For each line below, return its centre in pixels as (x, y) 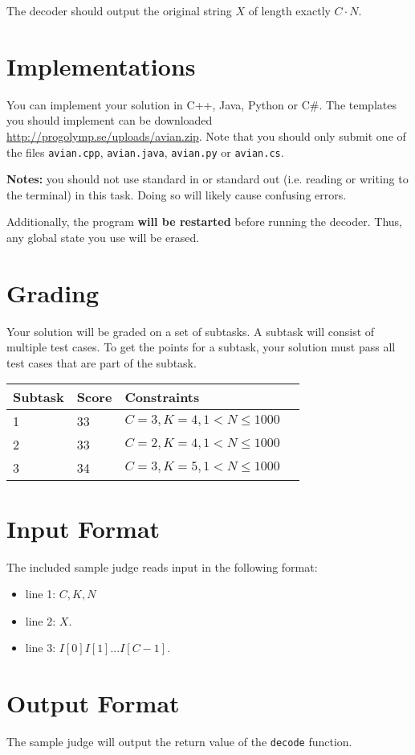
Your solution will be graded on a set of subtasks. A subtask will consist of (191, 331)
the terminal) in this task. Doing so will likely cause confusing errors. (177, 194)
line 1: (41, 594)
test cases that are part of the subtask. (102, 362)
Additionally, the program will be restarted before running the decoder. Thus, (204, 222)
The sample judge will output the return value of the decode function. (179, 742)
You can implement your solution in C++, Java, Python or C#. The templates (201, 104)
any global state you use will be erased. (103, 237)
